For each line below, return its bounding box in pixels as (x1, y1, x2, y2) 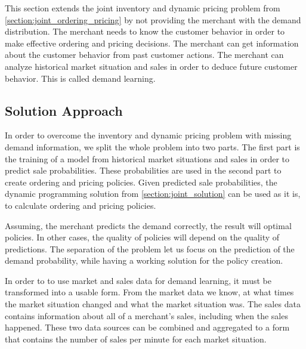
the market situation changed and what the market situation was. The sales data (5, 298, 301, 310)
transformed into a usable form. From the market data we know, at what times (5, 286, 294, 298)
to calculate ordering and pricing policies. (5, 199, 156, 211)
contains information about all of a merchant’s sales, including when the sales (5, 309, 288, 322)
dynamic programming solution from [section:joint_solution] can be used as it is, (5, 187, 301, 200)
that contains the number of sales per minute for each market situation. (5, 332, 267, 345)
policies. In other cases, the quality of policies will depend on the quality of (5, 231, 280, 243)
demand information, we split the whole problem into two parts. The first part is (5, 140, 300, 153)
